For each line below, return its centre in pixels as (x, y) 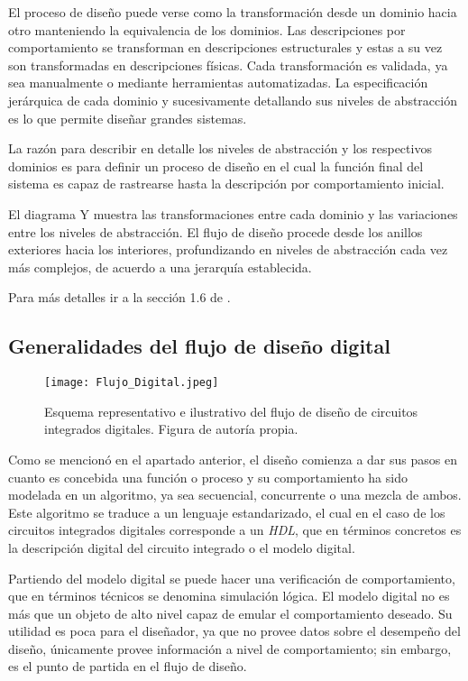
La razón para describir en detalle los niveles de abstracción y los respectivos (220, 148)
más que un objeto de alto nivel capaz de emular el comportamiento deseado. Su (230, 613)
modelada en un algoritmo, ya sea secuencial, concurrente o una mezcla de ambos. (235, 495)
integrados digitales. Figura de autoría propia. (171, 429)
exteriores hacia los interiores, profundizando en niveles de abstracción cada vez (228, 249)
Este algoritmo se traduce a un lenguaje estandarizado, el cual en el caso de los (227, 512)
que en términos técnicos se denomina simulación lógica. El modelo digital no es (229, 596)
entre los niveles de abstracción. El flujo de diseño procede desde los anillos (216, 231)
